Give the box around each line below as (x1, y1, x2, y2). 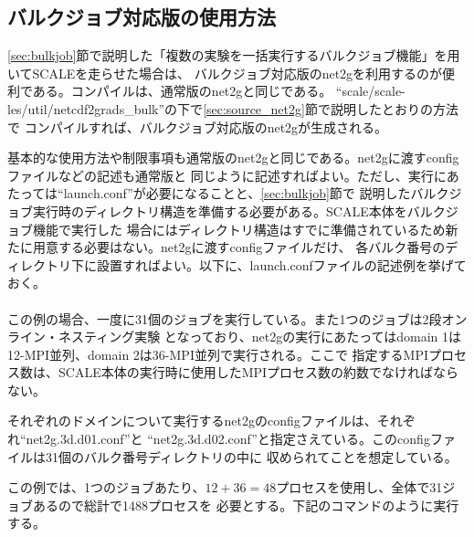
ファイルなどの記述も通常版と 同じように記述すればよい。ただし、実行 (7, 165, 434, 184)
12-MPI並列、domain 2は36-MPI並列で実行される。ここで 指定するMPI (7, 344, 429, 363)
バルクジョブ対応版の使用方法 (7, 3, 276, 31)
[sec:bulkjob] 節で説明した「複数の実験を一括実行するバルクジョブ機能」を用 (7, 46, 460, 65)
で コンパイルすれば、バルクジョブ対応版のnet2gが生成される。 (7, 117, 388, 136)
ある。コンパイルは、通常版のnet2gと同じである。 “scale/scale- (32, 81, 406, 100)
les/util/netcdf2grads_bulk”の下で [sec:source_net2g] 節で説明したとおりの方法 (7, 99, 458, 118)
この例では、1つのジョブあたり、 (7, 478, 205, 497)
